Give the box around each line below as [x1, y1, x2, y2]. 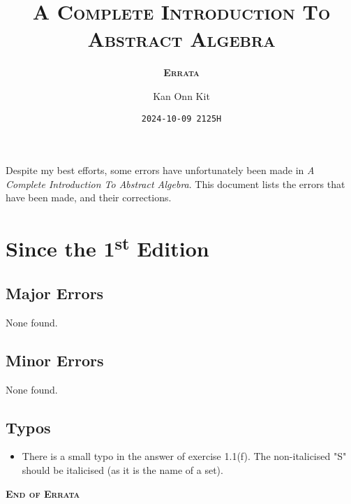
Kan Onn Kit [153, 88, 210, 103]
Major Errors [6, 282, 104, 304]
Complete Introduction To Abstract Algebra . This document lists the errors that [6, 176, 345, 191]
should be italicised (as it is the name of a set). [22, 463, 223, 477]
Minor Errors [6, 349, 104, 370]
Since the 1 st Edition [6, 231, 209, 263]
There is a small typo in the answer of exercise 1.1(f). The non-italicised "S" [22, 449, 347, 463]
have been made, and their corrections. [6, 190, 172, 205]
